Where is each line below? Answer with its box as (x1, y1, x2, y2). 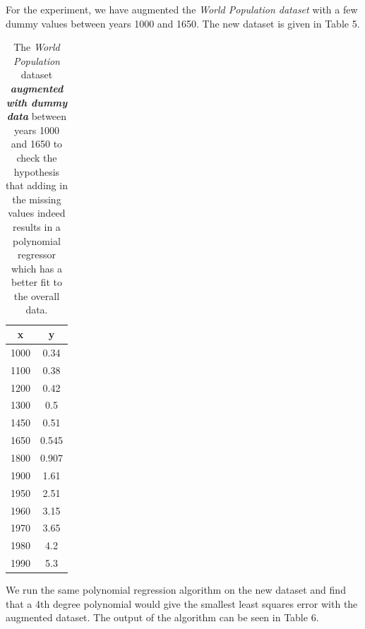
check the (16, 150, 57, 164)
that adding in (6, 178, 68, 193)
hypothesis (13, 164, 60, 179)
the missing (12, 191, 61, 206)
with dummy (6, 95, 68, 109)
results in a (13, 219, 61, 234)
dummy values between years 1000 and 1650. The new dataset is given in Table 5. (6, 16, 360, 30)
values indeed (8, 205, 66, 220)
